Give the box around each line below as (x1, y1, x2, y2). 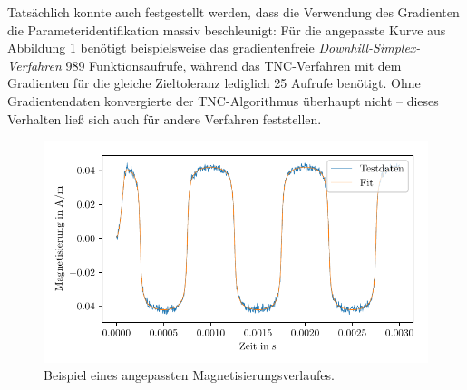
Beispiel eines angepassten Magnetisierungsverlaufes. (44, 366, 335, 385)
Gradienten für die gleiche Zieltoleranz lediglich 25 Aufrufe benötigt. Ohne (7, 73, 421, 93)
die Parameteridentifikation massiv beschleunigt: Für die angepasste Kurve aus (7, 20, 446, 39)
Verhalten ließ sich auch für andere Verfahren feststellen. (7, 109, 322, 128)
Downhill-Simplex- (318, 38, 421, 57)
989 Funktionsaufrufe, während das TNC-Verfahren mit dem (65, 55, 402, 74)
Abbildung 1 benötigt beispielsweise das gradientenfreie (7, 38, 315, 57)
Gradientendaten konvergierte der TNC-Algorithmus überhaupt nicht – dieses (7, 91, 439, 110)
